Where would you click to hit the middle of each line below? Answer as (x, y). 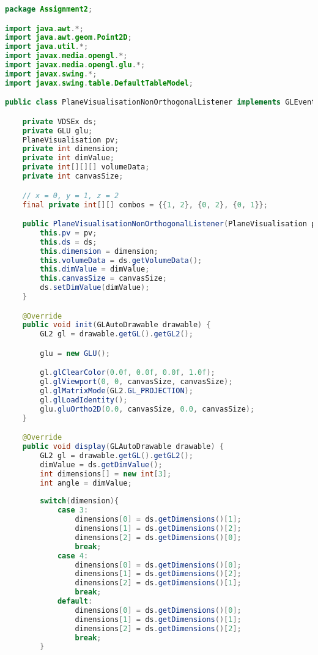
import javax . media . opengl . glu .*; (75, 65)
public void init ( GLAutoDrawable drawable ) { (116, 325)
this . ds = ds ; (68, 242)
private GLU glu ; (57, 131)
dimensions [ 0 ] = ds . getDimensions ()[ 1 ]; (158, 520)
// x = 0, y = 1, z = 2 (71, 195)
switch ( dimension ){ (79, 501)
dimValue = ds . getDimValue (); (101, 464)
